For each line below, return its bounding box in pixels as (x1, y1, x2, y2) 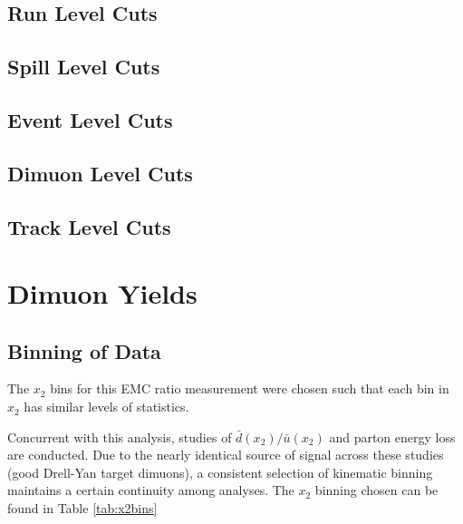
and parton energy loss (329, 427, 456, 446)
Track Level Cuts (7, 212, 171, 240)
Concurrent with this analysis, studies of (7, 427, 232, 446)
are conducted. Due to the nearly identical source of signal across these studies (7, 445, 444, 464)
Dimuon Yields (7, 275, 198, 312)
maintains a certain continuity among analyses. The (7, 480, 294, 500)
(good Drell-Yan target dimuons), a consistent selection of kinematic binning (7, 462, 433, 481)
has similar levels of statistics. (24, 397, 189, 416)
